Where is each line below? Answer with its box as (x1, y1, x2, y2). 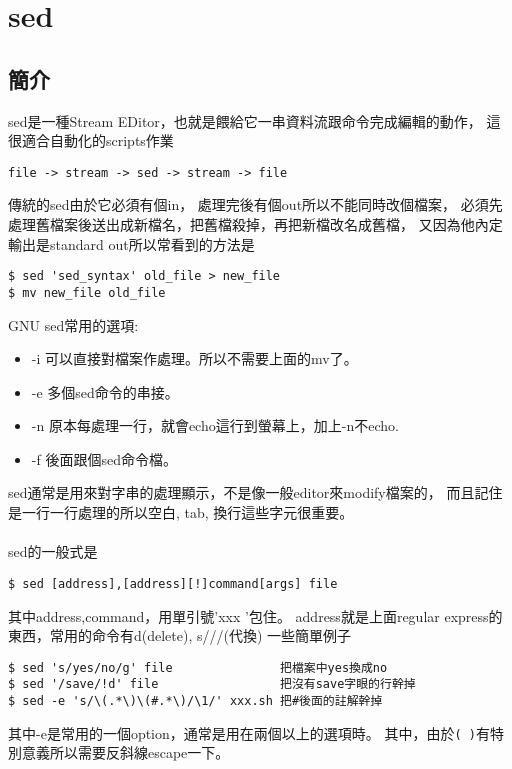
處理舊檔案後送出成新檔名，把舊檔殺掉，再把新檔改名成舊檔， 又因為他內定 (8, 214, 503, 235)
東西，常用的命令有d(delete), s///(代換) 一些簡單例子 (8, 625, 352, 646)
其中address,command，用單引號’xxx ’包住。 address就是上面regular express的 (8, 605, 503, 626)
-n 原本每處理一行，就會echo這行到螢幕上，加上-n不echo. (31, 415, 399, 436)
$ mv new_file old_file (8, 285, 166, 300)
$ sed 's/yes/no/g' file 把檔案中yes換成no (8, 660, 388, 675)
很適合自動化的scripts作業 (8, 130, 174, 151)
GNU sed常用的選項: (8, 314, 139, 335)
